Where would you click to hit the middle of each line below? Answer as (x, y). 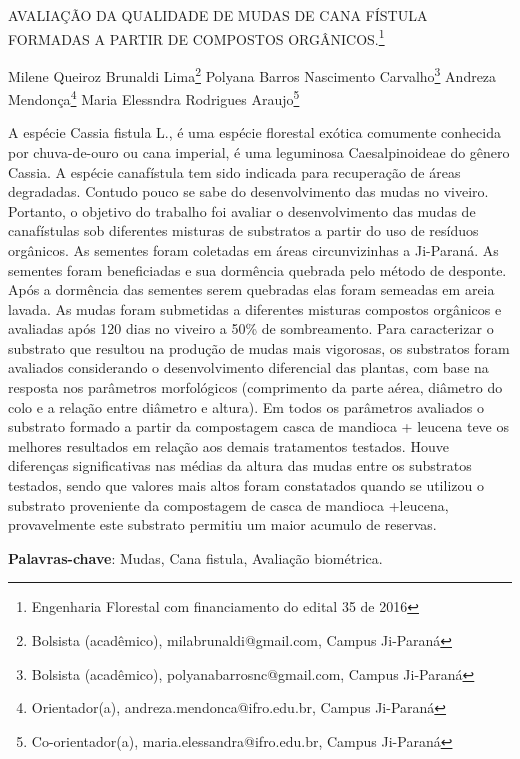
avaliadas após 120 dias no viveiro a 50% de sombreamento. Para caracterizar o (251, 328)
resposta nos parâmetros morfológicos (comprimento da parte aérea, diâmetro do (255, 387)
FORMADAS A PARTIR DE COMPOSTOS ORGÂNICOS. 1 (196, 37)
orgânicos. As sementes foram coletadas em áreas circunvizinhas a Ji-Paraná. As (253, 249)
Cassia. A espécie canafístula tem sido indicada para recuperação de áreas (234, 171)
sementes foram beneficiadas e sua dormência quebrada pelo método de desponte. (257, 269)
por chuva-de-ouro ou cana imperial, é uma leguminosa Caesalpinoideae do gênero (259, 151)
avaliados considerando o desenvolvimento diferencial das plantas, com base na (248, 367)
